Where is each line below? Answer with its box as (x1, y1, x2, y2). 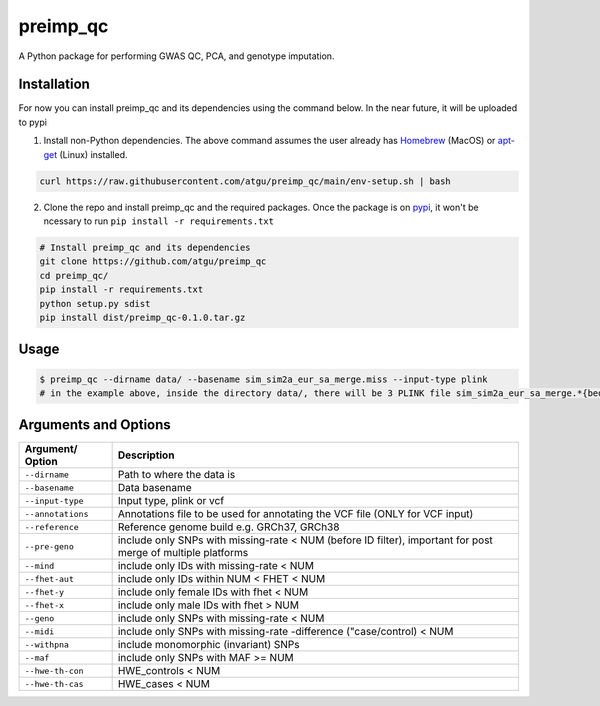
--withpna (24, 639, 70, 650)
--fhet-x (24, 600, 65, 610)
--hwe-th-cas (24, 678, 84, 689)
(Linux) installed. (59, 148, 129, 160)
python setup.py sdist (39, 298, 151, 309)
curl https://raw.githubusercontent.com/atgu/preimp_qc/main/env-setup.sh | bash (39, 175, 452, 187)
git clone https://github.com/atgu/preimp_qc (39, 256, 267, 267)
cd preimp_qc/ (39, 270, 109, 281)
